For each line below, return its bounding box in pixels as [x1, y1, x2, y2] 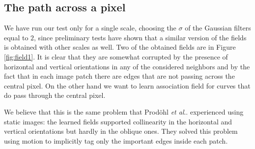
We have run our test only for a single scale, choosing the [4, 23, 176, 33]
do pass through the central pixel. [4, 90, 106, 100]
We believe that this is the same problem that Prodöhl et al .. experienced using [4, 106, 244, 117]
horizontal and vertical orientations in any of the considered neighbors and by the [4, 61, 250, 71]
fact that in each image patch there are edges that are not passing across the [4, 71, 235, 81]
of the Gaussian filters [185, 23, 251, 33]
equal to [4, 32, 28, 42]
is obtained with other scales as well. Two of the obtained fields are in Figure [4, 42, 236, 52]
